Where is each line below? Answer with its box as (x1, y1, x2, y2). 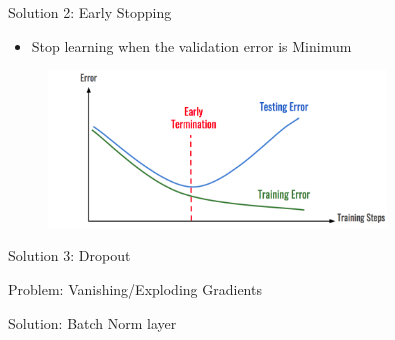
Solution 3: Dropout (8, 245, 131, 266)
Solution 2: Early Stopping (8, 2, 172, 22)
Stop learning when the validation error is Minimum (31, 35, 352, 56)
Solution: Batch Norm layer (8, 312, 177, 333)
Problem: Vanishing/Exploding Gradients (8, 278, 262, 299)
